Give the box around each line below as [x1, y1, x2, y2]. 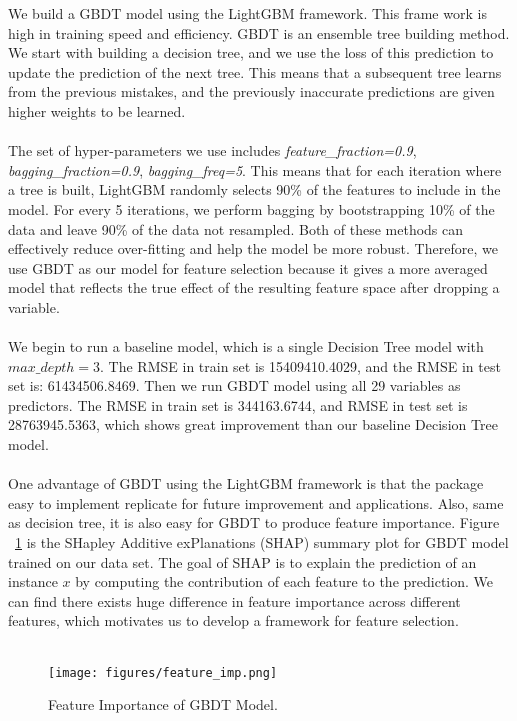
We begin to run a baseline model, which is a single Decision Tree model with [8, 336, 484, 357]
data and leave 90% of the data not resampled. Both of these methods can [8, 218, 464, 239]
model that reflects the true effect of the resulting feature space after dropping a [8, 277, 500, 298]
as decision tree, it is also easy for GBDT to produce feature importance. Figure [8, 512, 500, 533]
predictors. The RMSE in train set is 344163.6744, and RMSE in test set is [8, 394, 468, 415]
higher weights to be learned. [8, 100, 186, 121]
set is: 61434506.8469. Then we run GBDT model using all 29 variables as [8, 375, 461, 396]
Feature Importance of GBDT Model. [48, 694, 278, 715]
